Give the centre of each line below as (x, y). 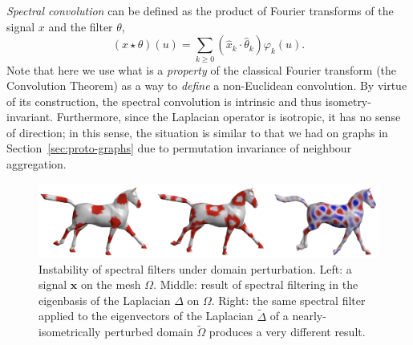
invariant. (30, 117)
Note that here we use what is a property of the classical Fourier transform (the (202, 69)
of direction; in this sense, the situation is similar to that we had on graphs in (197, 132)
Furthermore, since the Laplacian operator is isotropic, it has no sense (229, 117)
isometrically (70, 332)
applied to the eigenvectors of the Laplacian (146, 316)
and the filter (81, 26)
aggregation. (36, 164)
